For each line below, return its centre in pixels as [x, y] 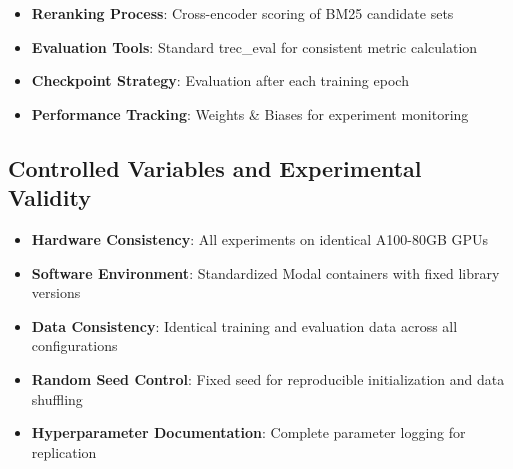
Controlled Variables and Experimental [215, 167]
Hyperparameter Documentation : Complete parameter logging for [248, 432]
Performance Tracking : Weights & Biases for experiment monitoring [250, 113]
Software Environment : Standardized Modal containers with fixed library [265, 272]
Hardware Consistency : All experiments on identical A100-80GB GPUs [260, 238]
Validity [49, 197]
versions [56, 292]
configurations [74, 345]
